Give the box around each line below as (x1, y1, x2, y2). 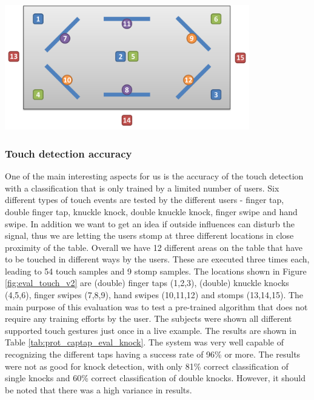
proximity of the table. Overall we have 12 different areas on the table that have (5, 241, 302, 253)
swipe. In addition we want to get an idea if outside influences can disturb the (5, 217, 295, 230)
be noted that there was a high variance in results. (5, 383, 192, 396)
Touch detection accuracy (5, 145, 132, 161)
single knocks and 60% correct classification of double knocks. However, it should (5, 372, 306, 384)
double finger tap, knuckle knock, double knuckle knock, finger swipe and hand (5, 205, 298, 218)
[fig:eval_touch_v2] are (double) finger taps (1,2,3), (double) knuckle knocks (5, 276, 289, 289)
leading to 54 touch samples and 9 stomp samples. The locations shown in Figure (5, 264, 307, 277)
